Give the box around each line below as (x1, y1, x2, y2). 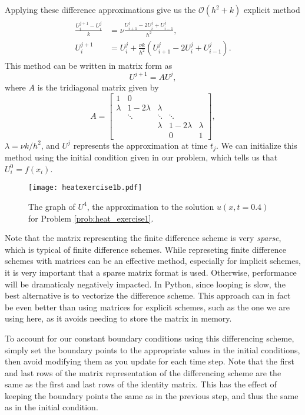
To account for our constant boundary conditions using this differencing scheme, (5, 332, 294, 344)
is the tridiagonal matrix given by (37, 81, 159, 93)
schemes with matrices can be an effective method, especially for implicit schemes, (5, 255, 301, 267)
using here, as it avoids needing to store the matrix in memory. (5, 312, 232, 324)
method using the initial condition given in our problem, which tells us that (5, 151, 278, 163)
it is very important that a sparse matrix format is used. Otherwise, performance (5, 266, 297, 278)
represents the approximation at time (73, 139, 208, 151)
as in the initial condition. (5, 401, 98, 413)
